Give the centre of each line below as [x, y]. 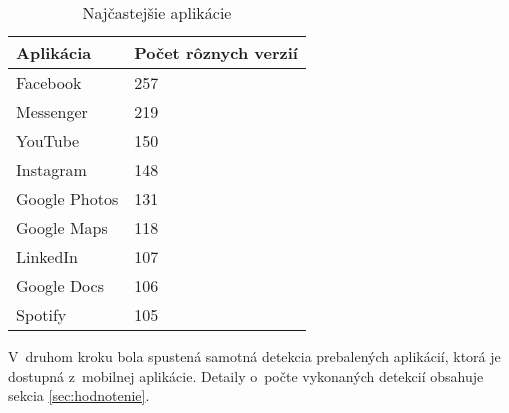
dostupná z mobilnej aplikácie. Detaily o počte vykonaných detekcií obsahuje [246, 375]
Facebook [49, 82]
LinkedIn [47, 256]
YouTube [48, 140]
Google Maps [62, 227]
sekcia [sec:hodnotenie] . [79, 395]
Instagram [51, 169]
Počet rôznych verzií [216, 52]
